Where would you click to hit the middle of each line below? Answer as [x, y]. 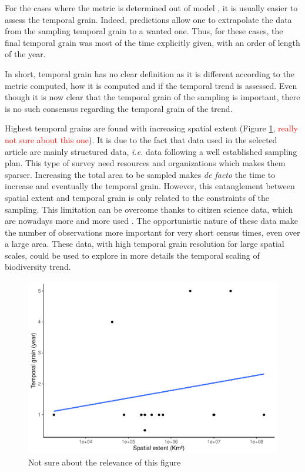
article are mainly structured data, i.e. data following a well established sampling [151, 151]
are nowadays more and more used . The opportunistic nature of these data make [152, 221]
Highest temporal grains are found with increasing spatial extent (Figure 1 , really [151, 128]
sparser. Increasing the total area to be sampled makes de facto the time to [140, 174]
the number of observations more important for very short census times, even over [152, 232]
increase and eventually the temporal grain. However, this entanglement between [150, 186]
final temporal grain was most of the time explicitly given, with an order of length [152, 42]
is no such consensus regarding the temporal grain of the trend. [119, 108]
